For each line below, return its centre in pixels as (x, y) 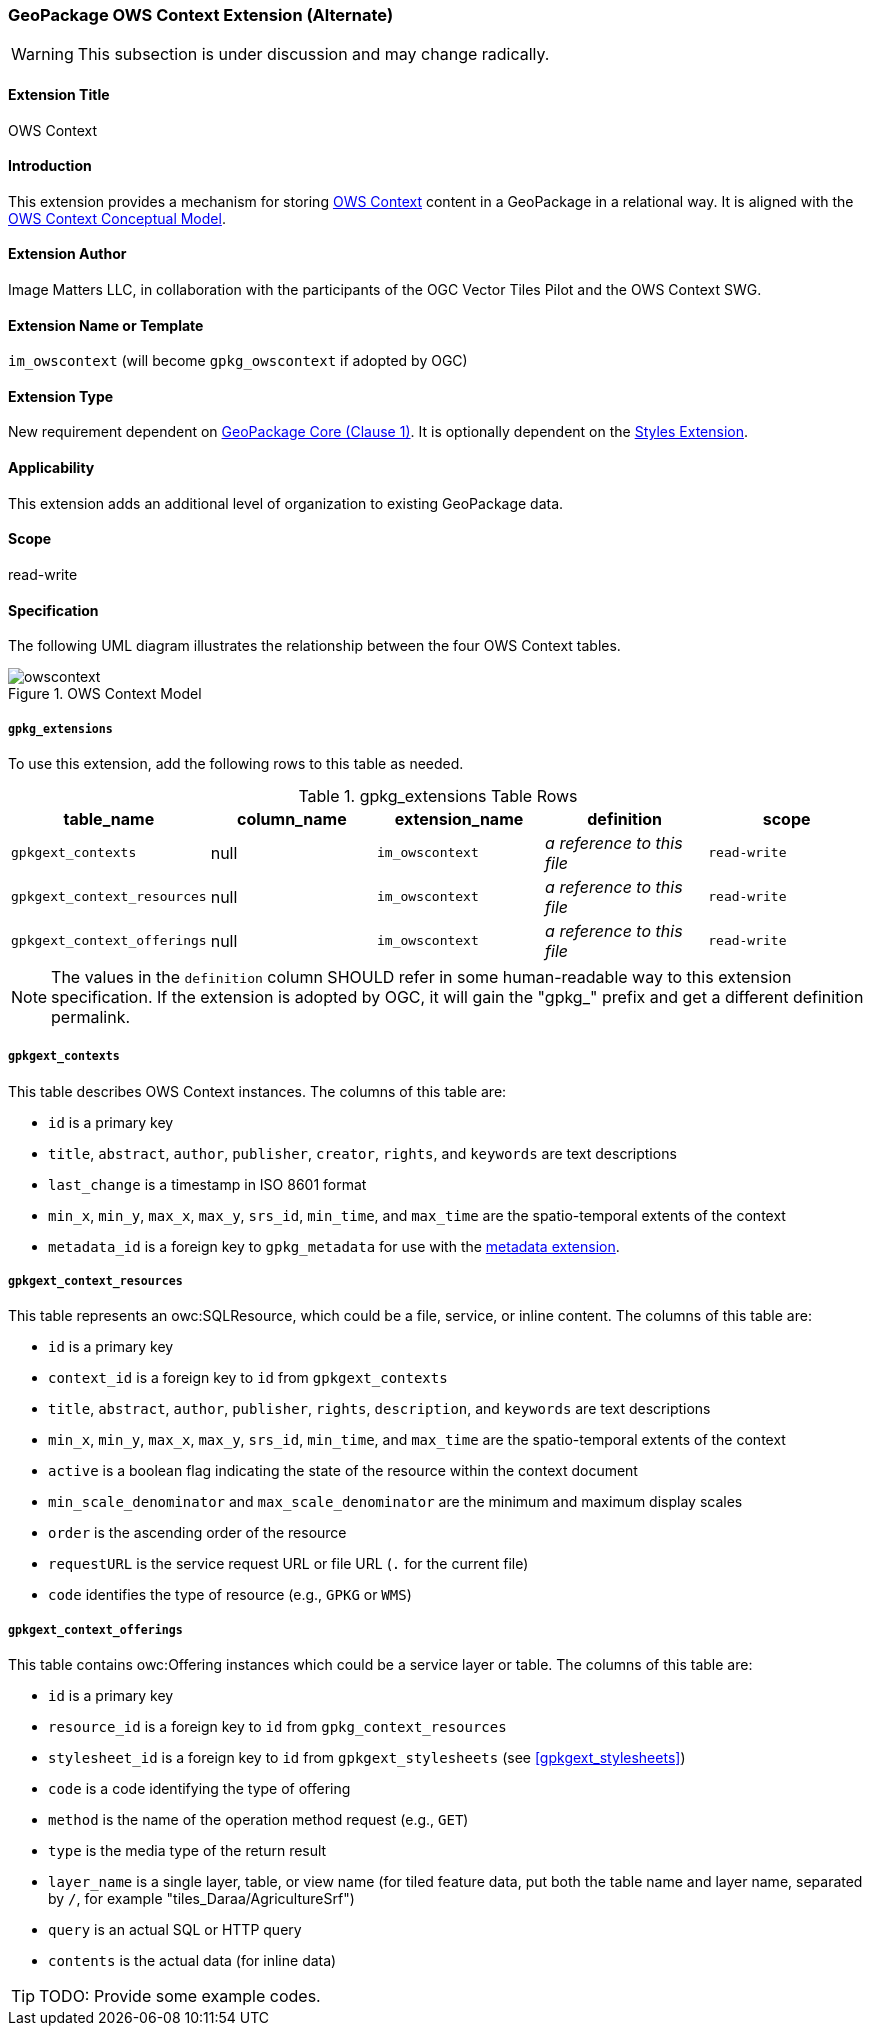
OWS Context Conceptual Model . (117, 218)
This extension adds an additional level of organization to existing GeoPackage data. (286, 503)
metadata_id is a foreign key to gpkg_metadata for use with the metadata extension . (334, 1246)
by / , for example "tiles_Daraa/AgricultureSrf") (201, 1899)
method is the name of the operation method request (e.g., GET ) (258, 1820)
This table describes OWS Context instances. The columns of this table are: (257, 1091)
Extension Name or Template (106, 325)
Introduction (50, 166)
